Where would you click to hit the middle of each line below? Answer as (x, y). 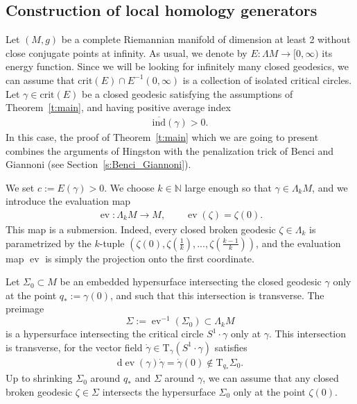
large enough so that (228, 187)
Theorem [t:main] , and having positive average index (118, 107)
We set (20, 187)
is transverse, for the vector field (74, 347)
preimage (25, 309)
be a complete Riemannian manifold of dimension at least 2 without (206, 39)
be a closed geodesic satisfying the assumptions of (187, 93)
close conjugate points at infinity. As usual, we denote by (127, 52)
